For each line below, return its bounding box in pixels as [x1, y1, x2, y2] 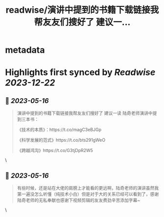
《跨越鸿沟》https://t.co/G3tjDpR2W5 [17, 148, 93, 153]
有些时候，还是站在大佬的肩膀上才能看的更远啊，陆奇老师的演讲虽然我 [17, 185, 159, 191]
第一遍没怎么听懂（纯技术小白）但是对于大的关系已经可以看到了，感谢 [17, 191, 159, 197]
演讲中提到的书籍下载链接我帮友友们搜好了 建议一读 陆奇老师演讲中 [17, 110, 153, 116]
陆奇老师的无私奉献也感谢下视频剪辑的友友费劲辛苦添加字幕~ [17, 197, 141, 203]
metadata [5, 44, 45, 56]
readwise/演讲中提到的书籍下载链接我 [5, 4, 159, 16]
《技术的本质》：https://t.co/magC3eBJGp [17, 127, 102, 132]
